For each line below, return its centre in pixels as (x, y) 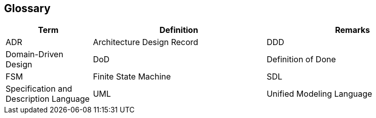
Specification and (39, 89)
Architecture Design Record (146, 42)
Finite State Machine (132, 77)
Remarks (352, 30)
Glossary (27, 8)
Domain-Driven (34, 54)
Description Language (48, 99)
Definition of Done (301, 60)
